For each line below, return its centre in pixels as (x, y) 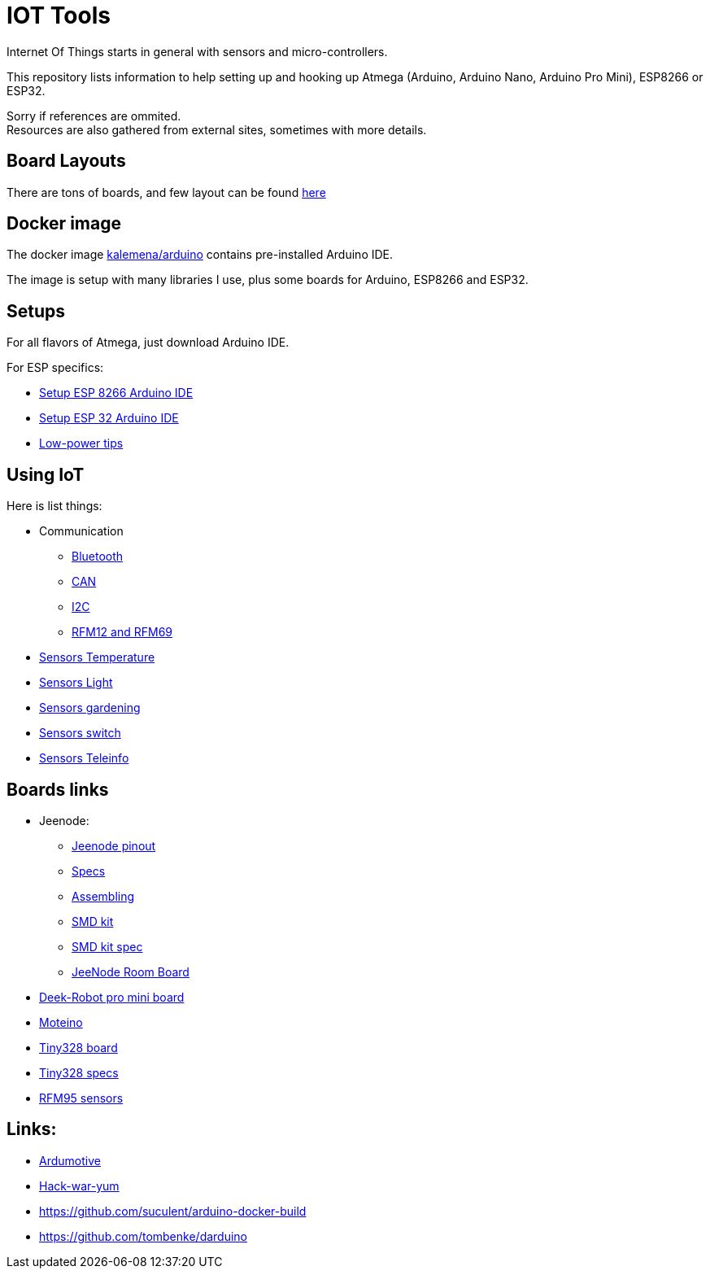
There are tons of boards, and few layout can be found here (166, 192)
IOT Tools (59, 15)
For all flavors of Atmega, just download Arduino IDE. (148, 343)
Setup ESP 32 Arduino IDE (109, 418)
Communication (81, 531)
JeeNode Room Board (131, 972)
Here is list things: (54, 506)
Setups (36, 311)
